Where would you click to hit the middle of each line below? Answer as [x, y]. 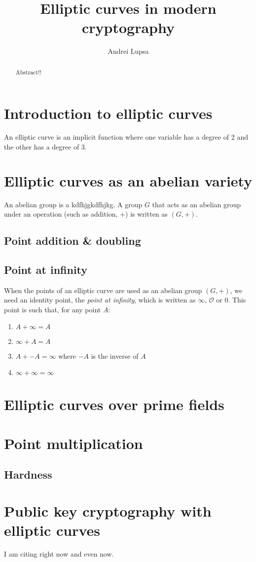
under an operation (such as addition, [61, 214]
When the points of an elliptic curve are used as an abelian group [103, 290]
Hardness [28, 474]
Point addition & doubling [73, 241]
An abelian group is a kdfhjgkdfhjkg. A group [73, 204]
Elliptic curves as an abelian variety [128, 180]
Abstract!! [28, 72]
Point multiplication [73, 443]
